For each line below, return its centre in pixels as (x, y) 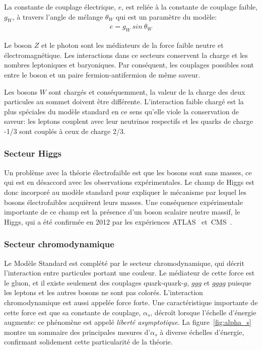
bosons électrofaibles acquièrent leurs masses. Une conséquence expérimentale (123, 202)
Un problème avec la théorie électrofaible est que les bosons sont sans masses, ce (128, 172)
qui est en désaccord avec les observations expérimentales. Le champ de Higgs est (129, 182)
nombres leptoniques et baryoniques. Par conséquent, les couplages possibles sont (129, 65)
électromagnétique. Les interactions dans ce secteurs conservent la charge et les (126, 55)
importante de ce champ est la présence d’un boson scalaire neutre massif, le (122, 212)
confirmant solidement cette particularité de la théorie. (88, 342)
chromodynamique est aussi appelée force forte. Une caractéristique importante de (131, 302)
